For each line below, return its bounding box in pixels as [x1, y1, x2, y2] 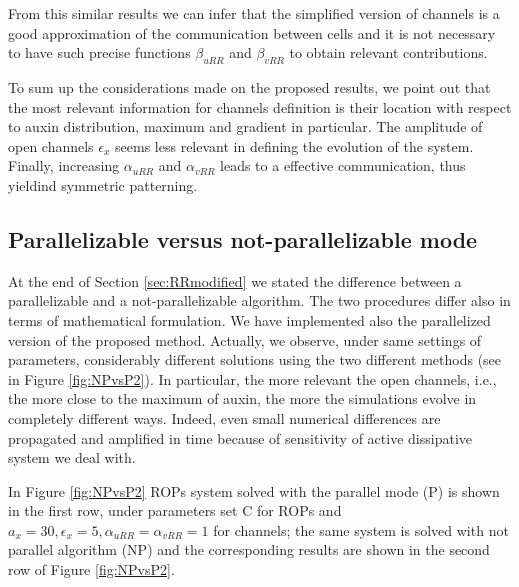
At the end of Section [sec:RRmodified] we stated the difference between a [8, 270, 462, 291]
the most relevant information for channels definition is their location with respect [8, 96, 512, 117]
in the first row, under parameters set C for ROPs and [8, 500, 342, 521]
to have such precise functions [8, 42, 191, 63]
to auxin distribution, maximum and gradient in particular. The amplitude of [8, 116, 483, 137]
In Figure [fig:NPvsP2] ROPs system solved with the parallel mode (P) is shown [8, 480, 500, 501]
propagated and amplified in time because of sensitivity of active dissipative [8, 427, 472, 448]
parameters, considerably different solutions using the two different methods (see [8, 349, 502, 370]
